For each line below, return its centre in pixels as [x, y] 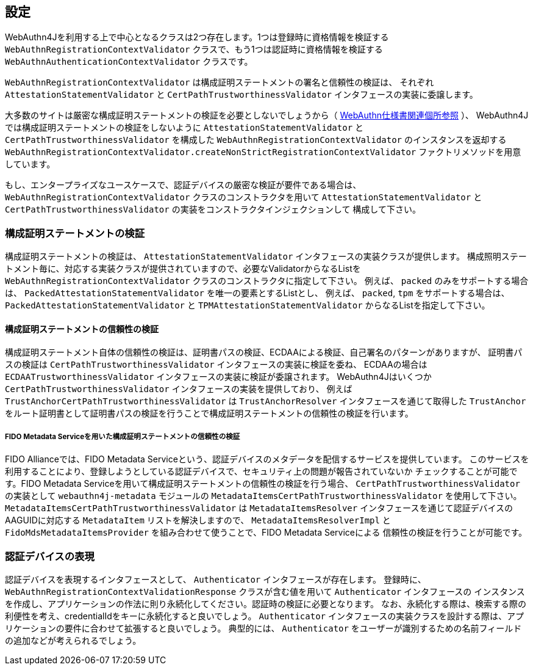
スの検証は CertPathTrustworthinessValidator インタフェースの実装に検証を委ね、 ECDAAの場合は [216, 365]
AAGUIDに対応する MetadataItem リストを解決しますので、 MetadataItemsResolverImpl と [198, 520]
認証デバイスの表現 [50, 556]
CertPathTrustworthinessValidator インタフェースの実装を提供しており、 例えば [179, 389]
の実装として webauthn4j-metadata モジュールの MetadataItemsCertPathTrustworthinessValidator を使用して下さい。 [263, 496]
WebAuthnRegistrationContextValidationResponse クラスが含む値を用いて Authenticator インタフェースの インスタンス [265, 591]
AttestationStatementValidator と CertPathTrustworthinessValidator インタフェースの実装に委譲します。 [241, 95]
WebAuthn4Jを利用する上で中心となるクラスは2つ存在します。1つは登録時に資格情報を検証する [197, 37]
